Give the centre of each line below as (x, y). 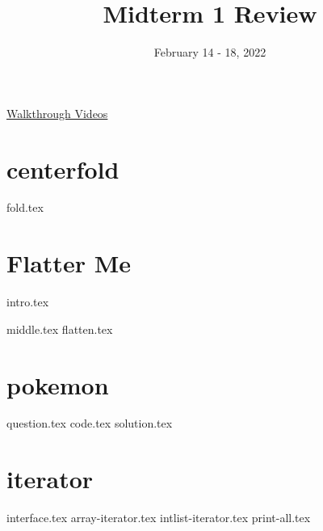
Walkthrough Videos (57, 113)
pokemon (58, 384)
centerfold (63, 169)
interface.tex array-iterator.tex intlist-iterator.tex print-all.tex (159, 518)
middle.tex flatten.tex (60, 329)
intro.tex (28, 302)
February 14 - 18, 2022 (210, 52)
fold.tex (25, 207)
